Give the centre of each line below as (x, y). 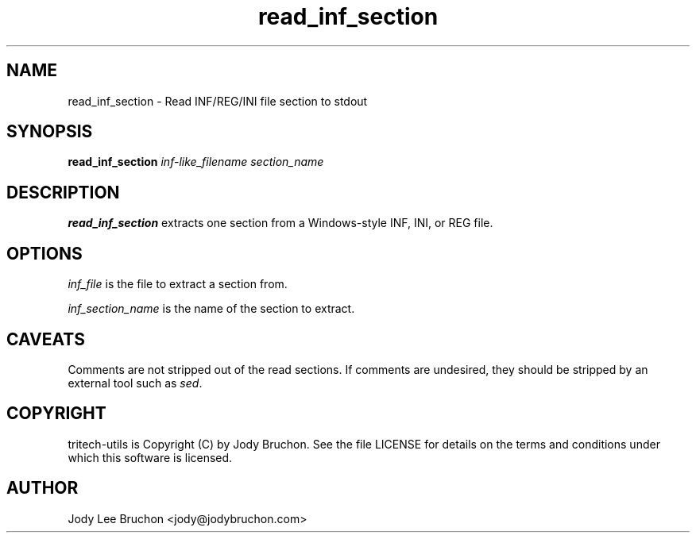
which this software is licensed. (150, 457)
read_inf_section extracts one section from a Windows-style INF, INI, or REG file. (280, 223)
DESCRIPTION (63, 192)
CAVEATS (46, 339)
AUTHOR (43, 488)
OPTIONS (44, 253)
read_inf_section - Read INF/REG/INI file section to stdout (218, 101)
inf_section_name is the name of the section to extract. (211, 309)
